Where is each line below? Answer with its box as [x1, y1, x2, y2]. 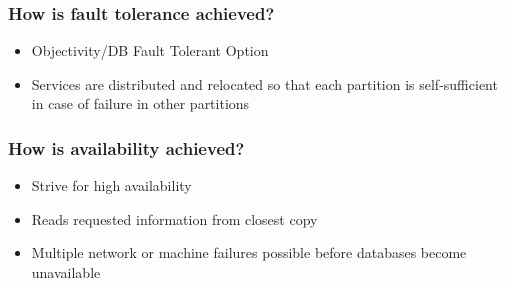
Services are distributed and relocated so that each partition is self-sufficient [31, 73, 498, 94]
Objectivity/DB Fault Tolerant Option [31, 40, 269, 61]
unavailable [31, 262, 101, 282]
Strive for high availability [31, 175, 192, 196]
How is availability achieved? [8, 135, 245, 160]
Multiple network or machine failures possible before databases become [31, 242, 467, 263]
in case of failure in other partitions [31, 93, 250, 114]
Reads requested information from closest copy [31, 208, 318, 229]
